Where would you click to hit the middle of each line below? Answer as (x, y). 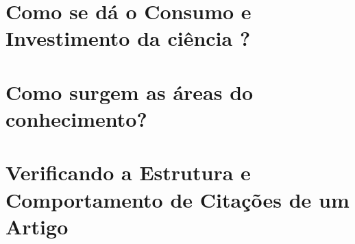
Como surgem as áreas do (130, 91)
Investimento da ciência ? (128, 38)
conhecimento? (76, 118)
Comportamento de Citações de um (177, 199)
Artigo (37, 226)
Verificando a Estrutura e (128, 172)
